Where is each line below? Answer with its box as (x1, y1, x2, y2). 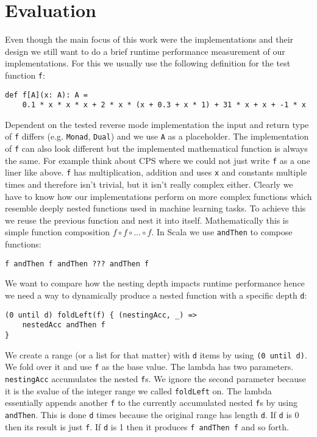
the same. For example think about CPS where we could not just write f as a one (5, 154, 310, 166)
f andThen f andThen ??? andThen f (5, 259, 149, 268)
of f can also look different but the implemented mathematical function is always (5, 142, 308, 155)
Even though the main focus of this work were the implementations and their (5, 33, 294, 46)
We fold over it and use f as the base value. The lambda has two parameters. (5, 360, 294, 373)
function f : (5, 68, 45, 81)
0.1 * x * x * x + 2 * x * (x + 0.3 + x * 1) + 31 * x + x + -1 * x (22, 101, 306, 110)
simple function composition (5, 226, 110, 238)
